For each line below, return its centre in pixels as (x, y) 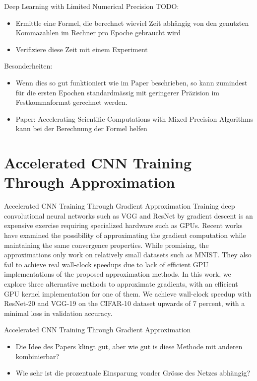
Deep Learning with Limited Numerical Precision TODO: (92, 6)
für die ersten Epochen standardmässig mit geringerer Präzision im (117, 92)
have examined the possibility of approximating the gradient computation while (125, 235)
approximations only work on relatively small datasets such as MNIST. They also (128, 255)
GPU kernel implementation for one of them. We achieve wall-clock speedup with (128, 293)
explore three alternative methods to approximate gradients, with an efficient (121, 284)
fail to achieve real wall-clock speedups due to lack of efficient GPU (106, 264)
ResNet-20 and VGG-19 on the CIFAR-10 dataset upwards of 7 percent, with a (125, 303)
